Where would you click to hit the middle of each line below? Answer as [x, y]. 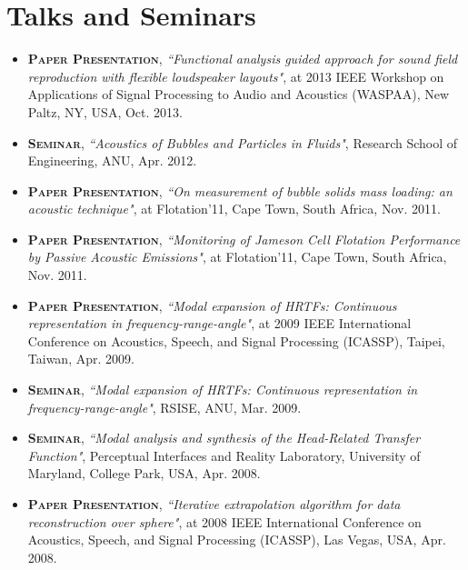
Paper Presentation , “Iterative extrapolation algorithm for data [214, 504]
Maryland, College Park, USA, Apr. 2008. [144, 473]
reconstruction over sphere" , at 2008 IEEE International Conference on [224, 521]
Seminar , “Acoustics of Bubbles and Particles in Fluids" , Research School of [243, 142]
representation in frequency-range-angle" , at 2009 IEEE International [219, 323]
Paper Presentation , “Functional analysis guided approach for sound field [243, 59]
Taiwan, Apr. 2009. [81, 359]
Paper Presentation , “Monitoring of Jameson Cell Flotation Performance [244, 239]
